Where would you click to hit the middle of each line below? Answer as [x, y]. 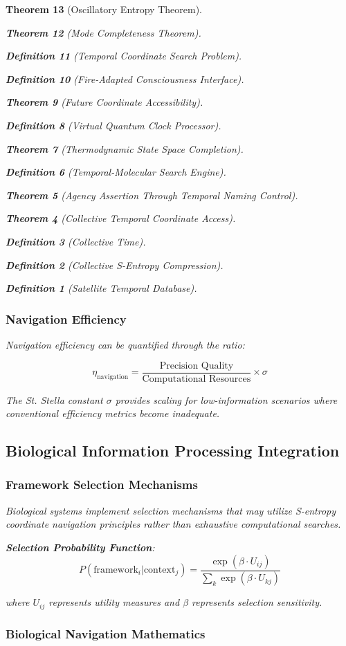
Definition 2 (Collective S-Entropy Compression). [115, 265]
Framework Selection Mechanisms [102, 484]
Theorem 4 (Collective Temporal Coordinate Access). [121, 218]
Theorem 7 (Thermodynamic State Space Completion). [125, 148]
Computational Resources [197, 379]
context [160, 570]
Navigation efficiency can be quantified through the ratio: [125, 344]
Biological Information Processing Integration [173, 451]
